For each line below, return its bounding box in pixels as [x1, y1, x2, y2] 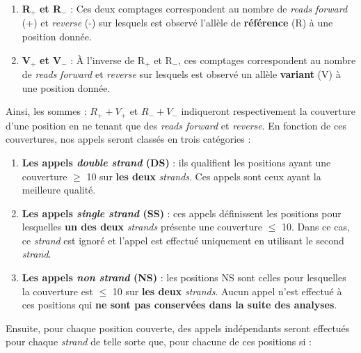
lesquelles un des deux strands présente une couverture [22, 219, 262, 234]
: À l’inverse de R [70, 52, 145, 67]
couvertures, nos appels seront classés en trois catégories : [6, 132, 251, 146]
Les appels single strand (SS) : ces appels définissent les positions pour [22, 205, 342, 220]
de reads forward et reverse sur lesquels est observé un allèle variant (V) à [22, 67, 341, 81]
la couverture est [22, 283, 93, 298]
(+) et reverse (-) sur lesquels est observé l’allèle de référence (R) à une [22, 15, 333, 30]
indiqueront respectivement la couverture [181, 104, 356, 118]
